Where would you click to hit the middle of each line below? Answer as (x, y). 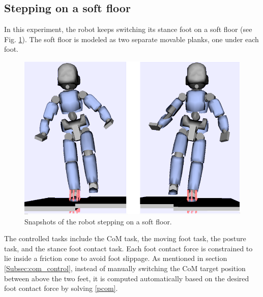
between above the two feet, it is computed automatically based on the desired (127, 278)
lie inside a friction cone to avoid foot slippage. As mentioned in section (116, 258)
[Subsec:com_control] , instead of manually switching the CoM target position (125, 268)
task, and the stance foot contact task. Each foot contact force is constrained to (128, 248)
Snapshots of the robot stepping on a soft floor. (98, 221)
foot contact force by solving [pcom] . (61, 288)
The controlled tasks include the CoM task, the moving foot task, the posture (125, 238)
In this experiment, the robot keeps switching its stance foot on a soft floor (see (128, 29)
